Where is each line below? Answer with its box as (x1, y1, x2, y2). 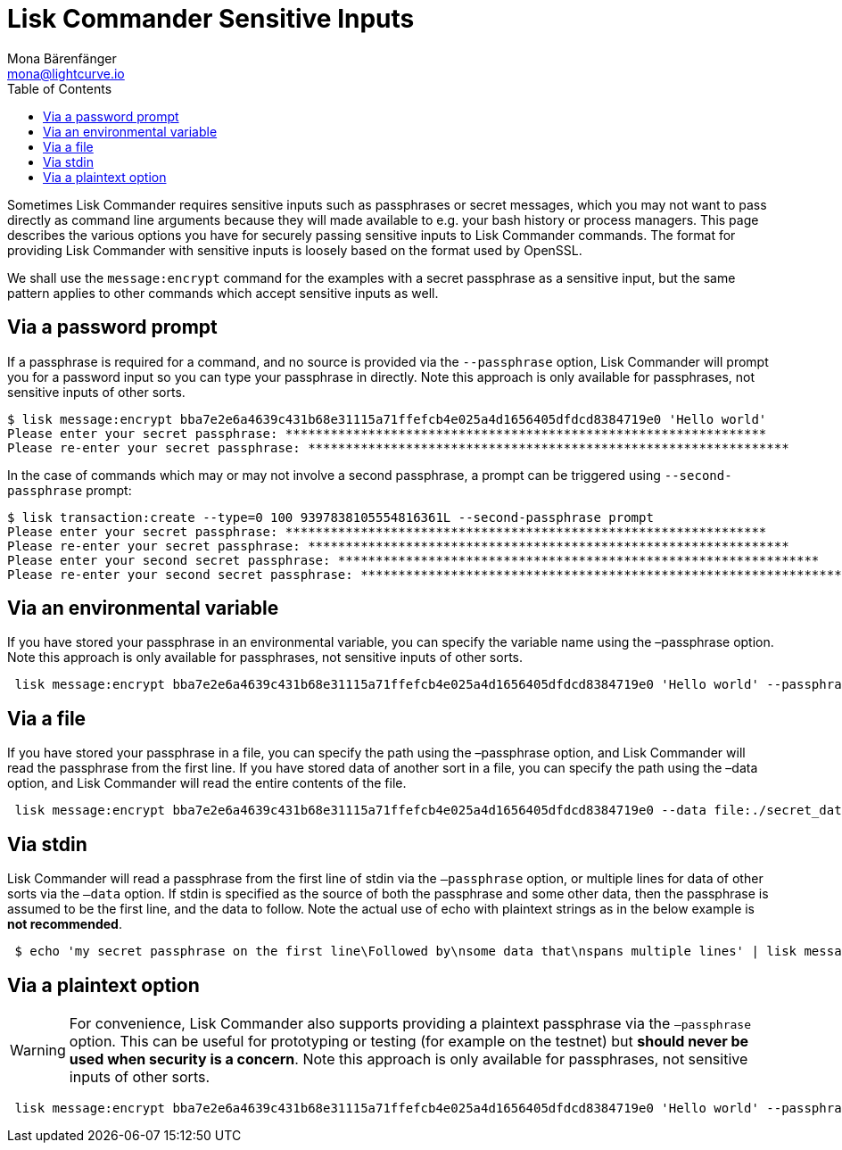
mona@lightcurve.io (7, 65, 125, 81)
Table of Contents (7, 80, 112, 96)
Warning (10, 1040, 66, 1059)
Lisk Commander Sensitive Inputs (7, 4, 415, 34)
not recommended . (7, 916, 122, 932)
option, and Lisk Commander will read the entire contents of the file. (7, 775, 407, 791)
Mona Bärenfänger (7, 50, 117, 66)
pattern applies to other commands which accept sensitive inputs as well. (7, 285, 439, 301)
